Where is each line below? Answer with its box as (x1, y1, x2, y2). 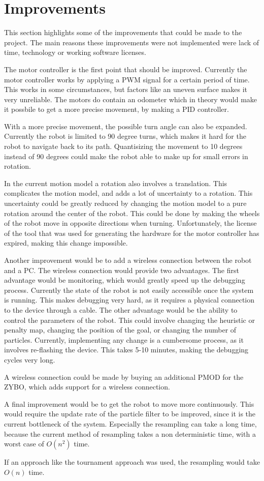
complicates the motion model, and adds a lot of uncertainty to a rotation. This (4, 188, 253, 198)
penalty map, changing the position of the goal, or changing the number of (4, 324, 237, 335)
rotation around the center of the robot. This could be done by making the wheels (4, 207, 260, 218)
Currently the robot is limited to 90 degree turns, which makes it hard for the (4, 131, 246, 141)
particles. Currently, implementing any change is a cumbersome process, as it (4, 334, 244, 345)
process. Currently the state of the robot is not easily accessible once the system (4, 284, 254, 295)
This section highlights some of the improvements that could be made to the (4, 27, 242, 38)
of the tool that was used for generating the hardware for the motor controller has (4, 227, 259, 238)
